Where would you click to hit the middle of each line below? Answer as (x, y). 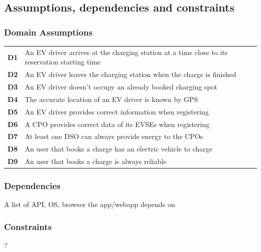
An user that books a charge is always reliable (96, 161)
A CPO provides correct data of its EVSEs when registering (117, 124)
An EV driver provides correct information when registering (117, 111)
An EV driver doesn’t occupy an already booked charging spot (121, 87)
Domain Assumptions (48, 32)
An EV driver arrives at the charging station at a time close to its (126, 52)
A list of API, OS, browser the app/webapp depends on (90, 204)
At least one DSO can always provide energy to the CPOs (114, 136)
